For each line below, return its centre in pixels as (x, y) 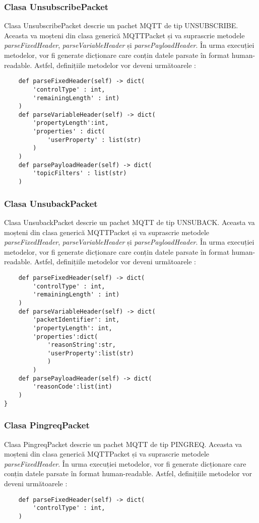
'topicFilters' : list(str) (80, 173)
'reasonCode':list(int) (73, 387)
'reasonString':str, (81, 345)
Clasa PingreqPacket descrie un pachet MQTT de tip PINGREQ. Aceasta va (123, 444)
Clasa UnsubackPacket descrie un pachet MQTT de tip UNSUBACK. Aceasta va (129, 222)
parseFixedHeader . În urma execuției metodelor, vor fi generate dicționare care (125, 463)
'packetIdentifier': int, (76, 320)
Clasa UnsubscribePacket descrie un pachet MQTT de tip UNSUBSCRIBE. (121, 25)
